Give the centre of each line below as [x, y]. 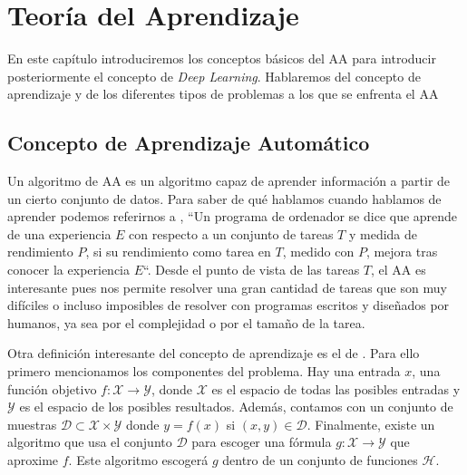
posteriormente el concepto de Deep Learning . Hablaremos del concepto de [214, 76]
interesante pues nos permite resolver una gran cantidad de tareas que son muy [227, 287]
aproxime [33, 460]
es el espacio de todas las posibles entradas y [336, 388]
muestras [32, 424]
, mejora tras [402, 252]
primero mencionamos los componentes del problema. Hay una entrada [204, 371]
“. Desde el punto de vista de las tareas [252, 270]
